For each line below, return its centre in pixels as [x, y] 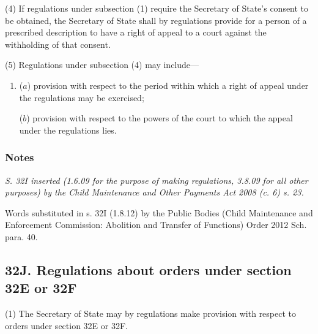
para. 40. [21, 236]
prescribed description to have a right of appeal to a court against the [136, 32]
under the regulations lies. [68, 130]
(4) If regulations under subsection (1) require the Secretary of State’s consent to [157, 8]
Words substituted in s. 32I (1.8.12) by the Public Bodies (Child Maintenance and [159, 212]
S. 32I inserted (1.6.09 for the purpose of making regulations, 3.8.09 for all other [157, 180]
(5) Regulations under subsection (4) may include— [102, 65]
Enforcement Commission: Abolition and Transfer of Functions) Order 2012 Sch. [156, 225]
